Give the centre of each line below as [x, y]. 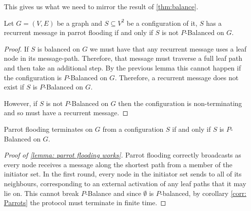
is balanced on [59, 48]
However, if [21, 103]
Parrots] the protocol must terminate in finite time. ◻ [85, 202]
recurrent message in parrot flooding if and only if [79, 32]
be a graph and [79, 23]
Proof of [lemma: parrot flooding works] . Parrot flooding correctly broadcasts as [123, 155]
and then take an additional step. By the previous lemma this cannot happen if [123, 67]
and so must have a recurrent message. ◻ [66, 113]
